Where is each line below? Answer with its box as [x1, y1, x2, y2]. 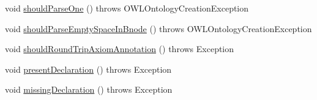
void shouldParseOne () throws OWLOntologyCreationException [5, 2, 249, 14]
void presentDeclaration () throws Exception [5, 62, 172, 75]
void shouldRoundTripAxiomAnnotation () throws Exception [5, 42, 234, 55]
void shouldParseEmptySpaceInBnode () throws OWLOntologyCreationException [5, 22, 312, 35]
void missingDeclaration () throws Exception [5, 83, 173, 96]
